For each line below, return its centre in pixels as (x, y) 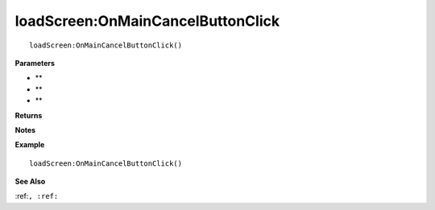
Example (30, 145)
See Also (30, 182)
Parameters (35, 63)
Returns (29, 115)
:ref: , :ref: (37, 196)
